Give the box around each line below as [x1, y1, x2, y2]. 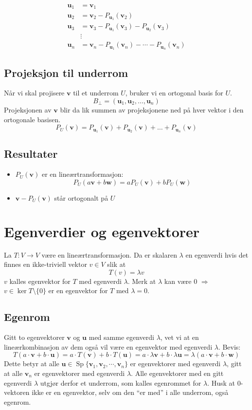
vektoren [4, 387, 30, 397]
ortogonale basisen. [4, 114, 61, 124]
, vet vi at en [160, 332, 199, 342]
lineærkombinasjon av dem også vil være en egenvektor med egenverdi [4, 341, 213, 352]
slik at [107, 259, 126, 269]
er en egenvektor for [48, 285, 108, 296]
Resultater [4, 146, 58, 161]
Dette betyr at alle [4, 358, 59, 369]
